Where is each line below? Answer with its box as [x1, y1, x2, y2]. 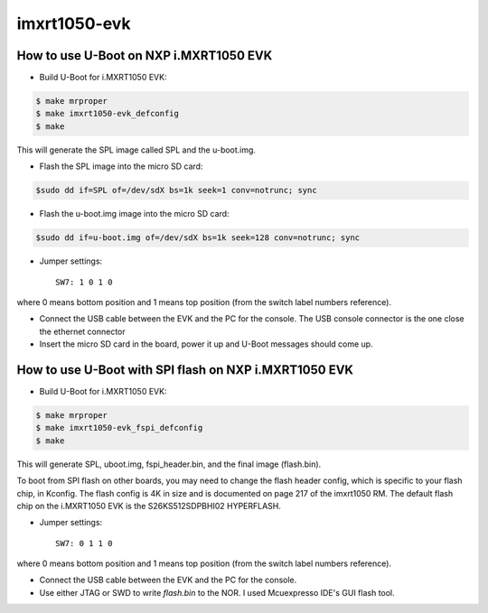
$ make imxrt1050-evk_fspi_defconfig [35, 423, 203, 433]
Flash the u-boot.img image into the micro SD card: [39, 209, 230, 219]
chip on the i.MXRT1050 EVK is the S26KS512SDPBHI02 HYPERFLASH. [16, 500, 282, 511]
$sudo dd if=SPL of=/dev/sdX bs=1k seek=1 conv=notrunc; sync [35, 185, 317, 196]
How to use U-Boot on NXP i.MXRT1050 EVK [16, 48, 273, 63]
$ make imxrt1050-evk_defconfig [35, 108, 180, 119]
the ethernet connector [39, 326, 126, 337]
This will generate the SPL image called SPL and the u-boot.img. [16, 144, 257, 155]
